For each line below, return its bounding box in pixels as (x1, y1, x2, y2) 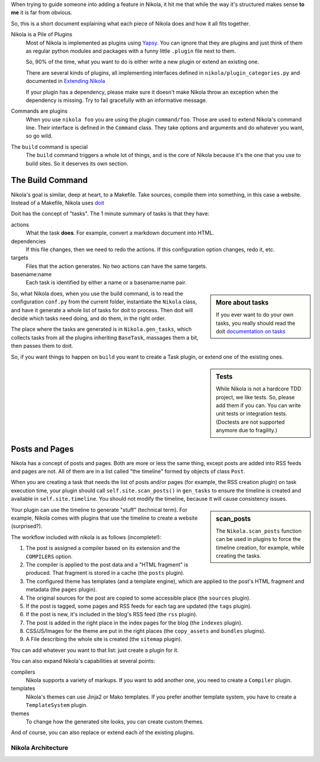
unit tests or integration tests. (216, 410, 287, 417)
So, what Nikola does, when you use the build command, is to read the (11, 290, 183, 297)
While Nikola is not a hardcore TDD (216, 385, 302, 392)
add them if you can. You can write (216, 402, 302, 409)
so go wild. (25, 132, 53, 139)
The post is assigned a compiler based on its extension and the (25, 545, 180, 552)
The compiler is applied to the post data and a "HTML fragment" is (25, 561, 188, 568)
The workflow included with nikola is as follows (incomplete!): (11, 533, 162, 540)
